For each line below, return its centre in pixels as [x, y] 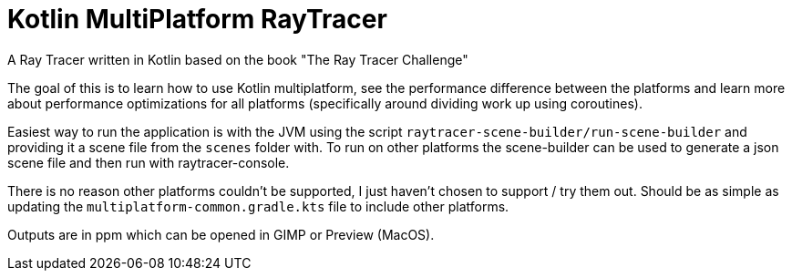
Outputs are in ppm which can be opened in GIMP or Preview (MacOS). [221, 234]
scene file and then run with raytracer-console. [149, 162]
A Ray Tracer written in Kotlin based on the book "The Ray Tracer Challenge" [238, 59]
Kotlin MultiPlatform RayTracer [197, 19]
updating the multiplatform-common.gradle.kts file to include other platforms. [258, 206]
